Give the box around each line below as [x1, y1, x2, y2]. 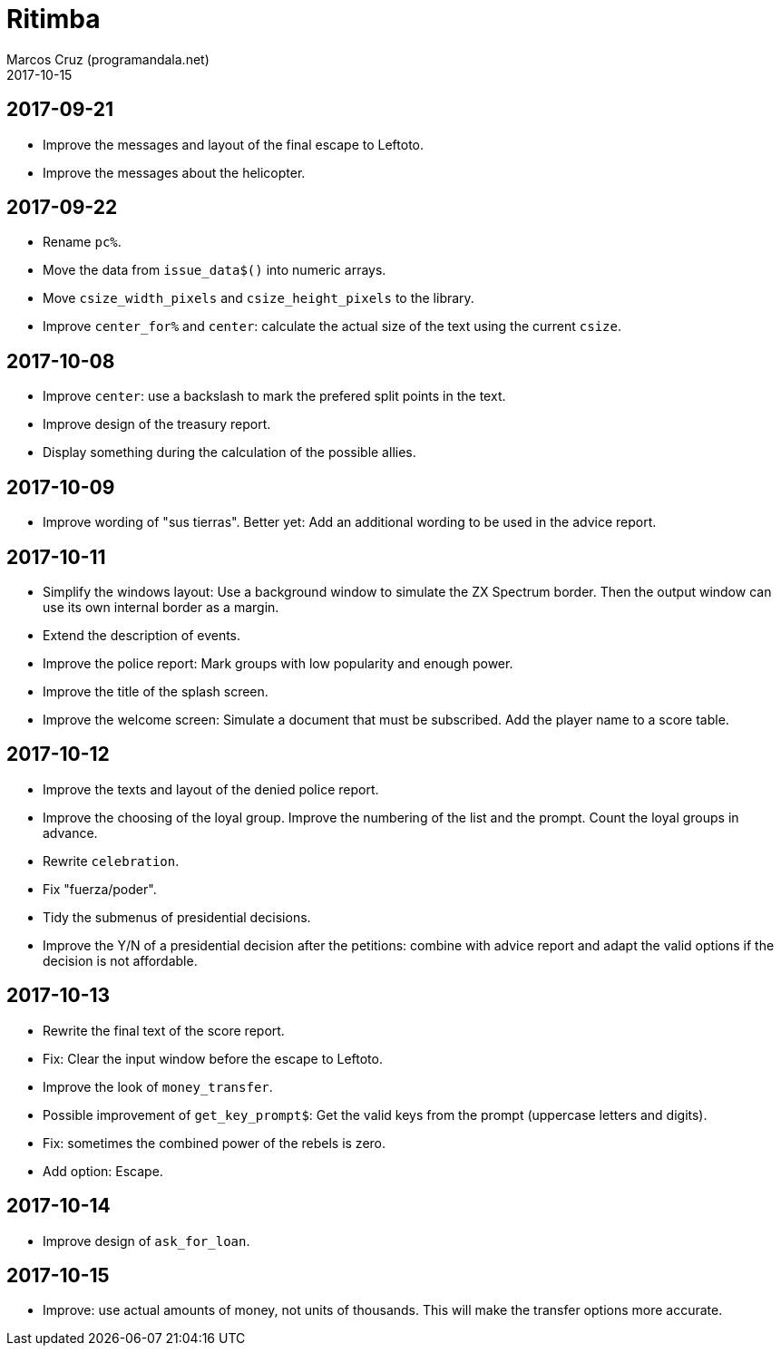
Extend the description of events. [43, 627, 241, 643]
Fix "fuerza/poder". [43, 881, 157, 897]
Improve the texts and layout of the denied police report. [43, 781, 379, 797]
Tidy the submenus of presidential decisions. [43, 909, 311, 925]
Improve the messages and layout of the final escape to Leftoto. [43, 136, 425, 152]
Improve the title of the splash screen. [43, 683, 268, 699]
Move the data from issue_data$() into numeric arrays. [43, 262, 386, 278]
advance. [43, 824, 98, 841]
